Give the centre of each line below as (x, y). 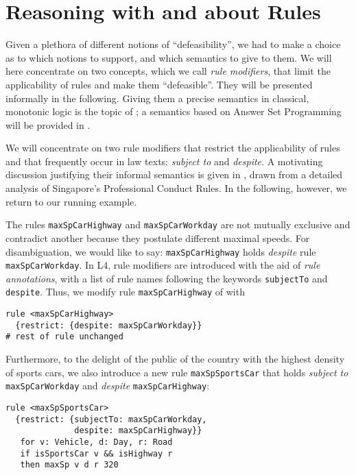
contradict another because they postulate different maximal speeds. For (158, 237)
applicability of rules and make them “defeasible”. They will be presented (159, 84)
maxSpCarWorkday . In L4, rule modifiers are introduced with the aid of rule (163, 265)
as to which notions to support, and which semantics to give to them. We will (169, 57)
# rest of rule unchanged (64, 337)
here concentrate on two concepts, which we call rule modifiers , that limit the (168, 71)
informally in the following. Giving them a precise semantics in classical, (157, 98)
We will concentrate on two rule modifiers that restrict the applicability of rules (173, 148)
